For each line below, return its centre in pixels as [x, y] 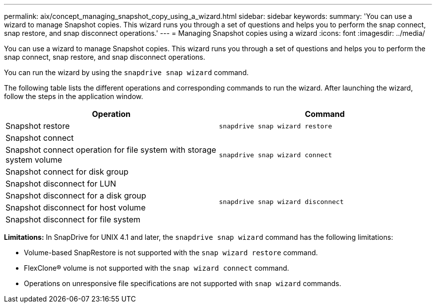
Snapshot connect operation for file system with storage [111, 150]
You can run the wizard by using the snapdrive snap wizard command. [126, 72]
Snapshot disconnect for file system [73, 219]
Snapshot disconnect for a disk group [76, 196]
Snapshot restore [38, 126]
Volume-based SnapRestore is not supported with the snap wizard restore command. [171, 253]
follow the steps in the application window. [74, 96]
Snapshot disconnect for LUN [61, 184]
